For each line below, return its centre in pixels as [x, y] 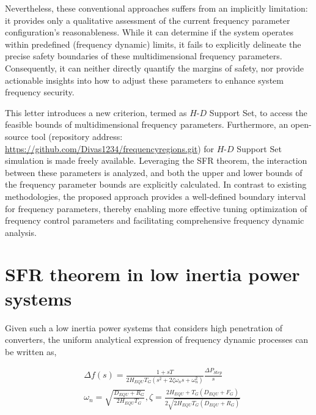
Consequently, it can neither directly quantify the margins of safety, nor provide [154, 68]
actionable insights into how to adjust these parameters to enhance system [144, 80]
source [17, 136]
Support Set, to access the [258, 112]
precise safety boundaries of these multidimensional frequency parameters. [144, 56]
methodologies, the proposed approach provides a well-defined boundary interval [156, 196]
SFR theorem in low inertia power [152, 274]
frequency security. [40, 92]
